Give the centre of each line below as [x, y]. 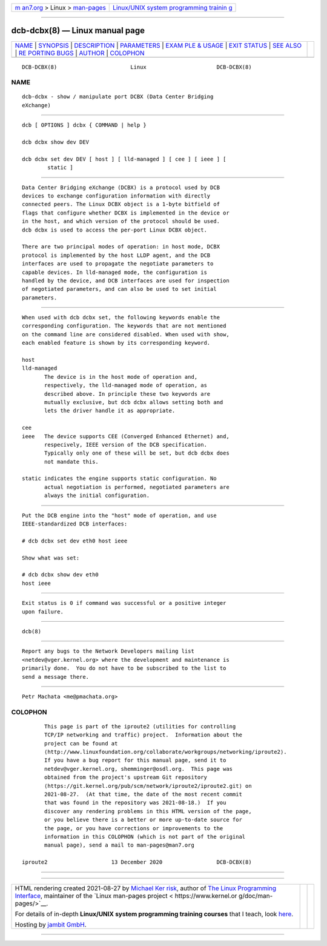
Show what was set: [51, 558]
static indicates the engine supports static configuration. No [120, 478]
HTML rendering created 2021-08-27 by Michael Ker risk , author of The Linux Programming [146, 888]
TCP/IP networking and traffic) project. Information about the [143, 735]
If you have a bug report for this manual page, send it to [135, 760]
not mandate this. [72, 461]
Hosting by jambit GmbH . [51, 924]
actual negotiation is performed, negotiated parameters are [137, 487]
